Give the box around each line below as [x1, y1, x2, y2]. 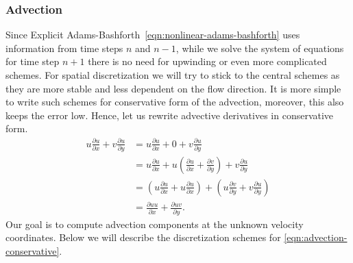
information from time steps [5, 40, 123, 55]
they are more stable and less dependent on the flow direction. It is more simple [5, 81, 341, 95]
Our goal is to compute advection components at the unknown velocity [5, 216, 304, 231]
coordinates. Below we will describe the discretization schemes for [5, 230, 281, 245]
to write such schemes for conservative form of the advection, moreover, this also [5, 95, 344, 109]
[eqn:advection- [284, 230, 348, 245]
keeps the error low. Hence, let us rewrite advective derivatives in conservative [5, 108, 334, 122]
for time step [5, 54, 60, 68]
